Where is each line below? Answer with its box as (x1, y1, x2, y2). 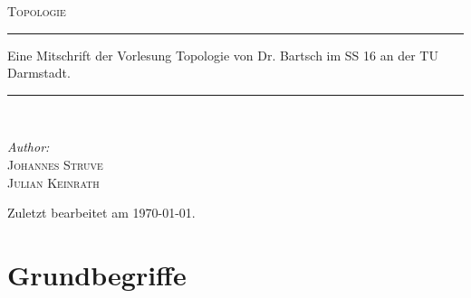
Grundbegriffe (7, 256, 187, 293)
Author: (7, 137, 50, 156)
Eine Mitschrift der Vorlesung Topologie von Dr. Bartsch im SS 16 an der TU (7, 45, 438, 64)
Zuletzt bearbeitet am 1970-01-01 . (7, 203, 196, 222)
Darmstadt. (7, 63, 71, 82)
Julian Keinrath (7, 172, 100, 191)
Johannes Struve (7, 154, 103, 173)
